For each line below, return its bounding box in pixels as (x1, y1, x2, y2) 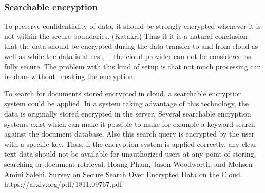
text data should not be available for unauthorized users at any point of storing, (4, 148, 256, 159)
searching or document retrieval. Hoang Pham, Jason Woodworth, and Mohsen (4, 158, 253, 169)
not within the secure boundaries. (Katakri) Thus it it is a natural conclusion (4, 30, 248, 41)
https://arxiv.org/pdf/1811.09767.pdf (4, 179, 122, 189)
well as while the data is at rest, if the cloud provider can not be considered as (4, 51, 251, 61)
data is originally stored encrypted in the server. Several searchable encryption (4, 108, 251, 119)
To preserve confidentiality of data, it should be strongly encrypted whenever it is (4, 21, 261, 31)
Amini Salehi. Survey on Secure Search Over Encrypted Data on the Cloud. (4, 168, 242, 179)
